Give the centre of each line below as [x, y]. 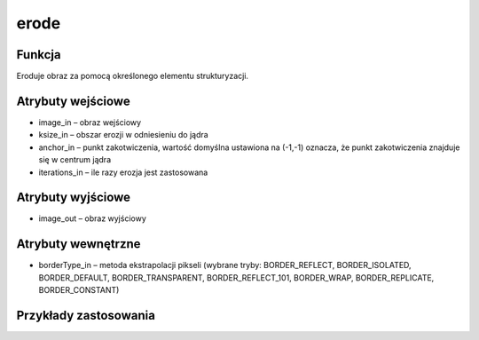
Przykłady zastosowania [86, 315]
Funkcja [39, 55]
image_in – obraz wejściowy [90, 122]
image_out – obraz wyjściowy [92, 218]
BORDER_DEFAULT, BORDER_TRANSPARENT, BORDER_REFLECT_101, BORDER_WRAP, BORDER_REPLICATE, [236, 277]
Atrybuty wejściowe [73, 101]
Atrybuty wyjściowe [74, 198]
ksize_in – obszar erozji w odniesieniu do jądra [123, 135]
